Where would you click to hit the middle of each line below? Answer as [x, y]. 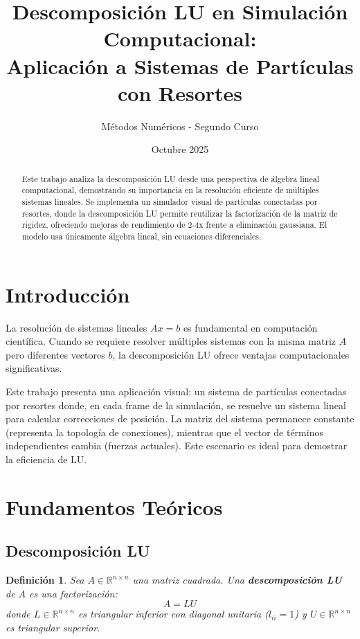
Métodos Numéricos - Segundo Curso [180, 126]
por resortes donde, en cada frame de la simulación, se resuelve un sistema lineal [176, 405]
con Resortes [180, 92]
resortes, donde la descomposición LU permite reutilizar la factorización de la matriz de [180, 213]
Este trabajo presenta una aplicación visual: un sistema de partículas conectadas [176, 391]
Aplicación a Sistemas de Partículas [180, 65]
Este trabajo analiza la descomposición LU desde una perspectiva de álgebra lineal [170, 178]
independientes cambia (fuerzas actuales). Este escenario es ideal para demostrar [177, 445]
